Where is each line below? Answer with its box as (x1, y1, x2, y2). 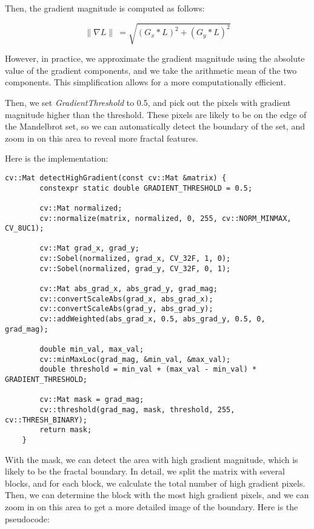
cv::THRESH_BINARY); (5, 415, 88, 424)
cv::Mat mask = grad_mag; (39, 395, 144, 404)
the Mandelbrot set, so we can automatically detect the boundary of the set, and (5, 120, 305, 133)
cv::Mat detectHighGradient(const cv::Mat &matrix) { (5, 173, 227, 182)
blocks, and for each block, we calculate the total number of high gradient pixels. (5, 476, 306, 489)
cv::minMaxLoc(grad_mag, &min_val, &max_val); (39, 355, 231, 364)
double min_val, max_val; (39, 345, 144, 354)
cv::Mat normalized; (39, 203, 122, 212)
